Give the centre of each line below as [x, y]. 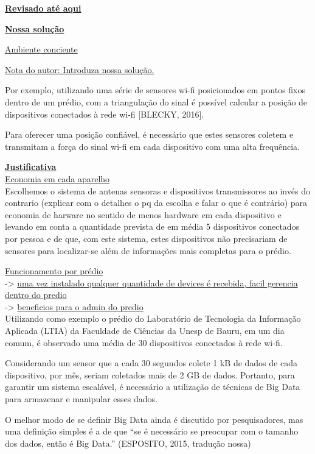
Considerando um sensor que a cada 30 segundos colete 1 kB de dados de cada [151, 363]
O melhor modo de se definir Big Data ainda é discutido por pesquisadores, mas [154, 419]
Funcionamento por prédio [54, 271]
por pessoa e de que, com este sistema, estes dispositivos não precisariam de [146, 238]
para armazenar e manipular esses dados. [81, 399]
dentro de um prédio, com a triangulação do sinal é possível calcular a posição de [156, 101]
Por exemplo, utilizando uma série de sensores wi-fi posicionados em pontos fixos [155, 90]
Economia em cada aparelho [57, 178]
